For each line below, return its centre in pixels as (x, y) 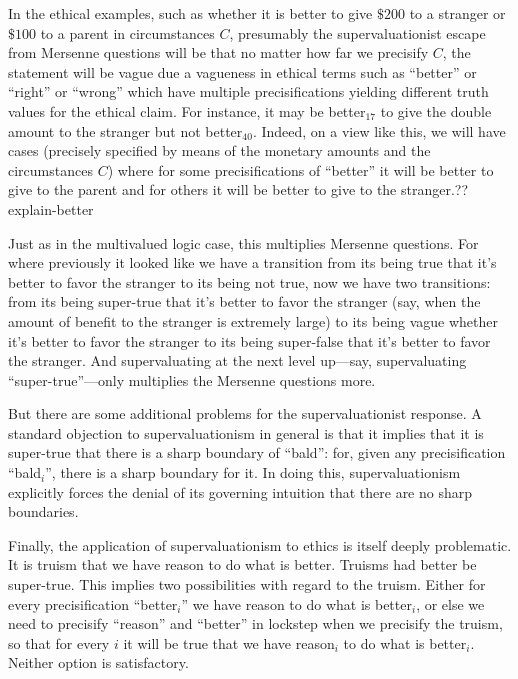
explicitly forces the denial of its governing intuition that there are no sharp (240, 491)
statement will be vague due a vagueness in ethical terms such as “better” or (242, 71)
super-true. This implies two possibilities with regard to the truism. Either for (247, 584)
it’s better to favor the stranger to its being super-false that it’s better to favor (249, 340)
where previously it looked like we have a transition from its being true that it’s (252, 262)
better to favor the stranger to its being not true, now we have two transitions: (249, 281)
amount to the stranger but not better (125, 130)
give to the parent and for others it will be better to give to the (202, 189)
